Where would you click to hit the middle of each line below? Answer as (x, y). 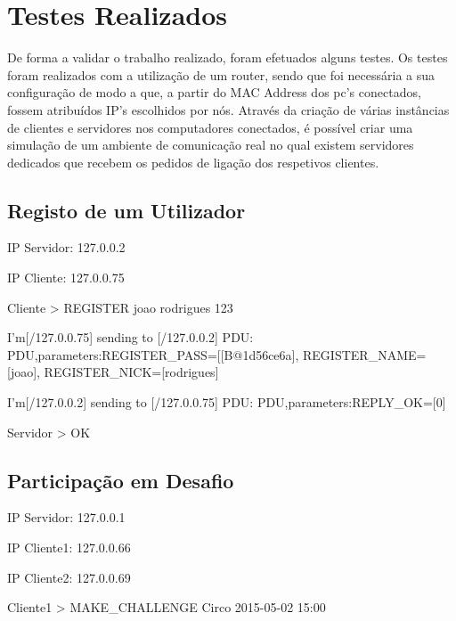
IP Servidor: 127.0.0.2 (66, 247)
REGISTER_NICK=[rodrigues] (131, 372)
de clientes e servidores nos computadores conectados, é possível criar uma (210, 127)
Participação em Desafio (121, 480)
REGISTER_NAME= (365, 354)
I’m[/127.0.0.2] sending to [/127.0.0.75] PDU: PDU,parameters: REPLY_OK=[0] (227, 402)
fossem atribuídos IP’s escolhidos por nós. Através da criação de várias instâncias (228, 109)
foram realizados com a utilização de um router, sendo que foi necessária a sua (221, 74)
